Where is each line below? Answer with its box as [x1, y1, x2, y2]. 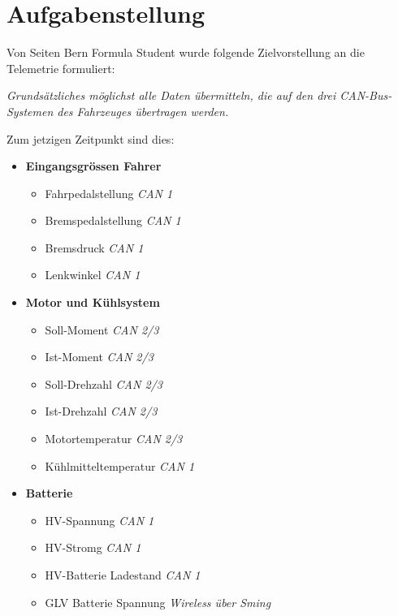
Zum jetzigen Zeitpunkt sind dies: [6, 130, 175, 147]
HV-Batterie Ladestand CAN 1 [45, 566, 201, 583]
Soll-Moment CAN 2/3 [45, 321, 159, 338]
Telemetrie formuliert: [6, 59, 115, 76]
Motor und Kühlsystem [25, 294, 160, 311]
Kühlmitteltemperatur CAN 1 [45, 457, 195, 474]
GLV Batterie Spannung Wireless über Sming [45, 593, 271, 610]
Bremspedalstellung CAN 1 [45, 212, 181, 229]
